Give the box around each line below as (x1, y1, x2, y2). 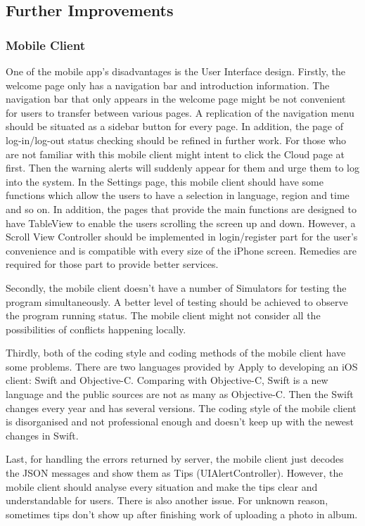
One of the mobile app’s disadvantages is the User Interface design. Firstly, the (6, 64, 346, 78)
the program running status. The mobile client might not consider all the (6, 308, 321, 323)
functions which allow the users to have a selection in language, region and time (6, 188, 350, 203)
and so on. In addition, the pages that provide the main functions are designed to (6, 201, 357, 216)
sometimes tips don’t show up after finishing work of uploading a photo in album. (6, 506, 358, 521)
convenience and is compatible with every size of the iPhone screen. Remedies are (6, 243, 357, 257)
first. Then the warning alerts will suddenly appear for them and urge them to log (6, 160, 359, 175)
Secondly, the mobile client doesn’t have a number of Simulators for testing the (6, 280, 347, 295)
